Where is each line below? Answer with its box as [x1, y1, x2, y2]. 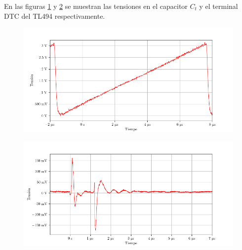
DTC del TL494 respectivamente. [4, 10, 105, 21]
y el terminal [199, 1, 238, 11]
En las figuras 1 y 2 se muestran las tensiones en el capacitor [4, 1, 188, 11]
